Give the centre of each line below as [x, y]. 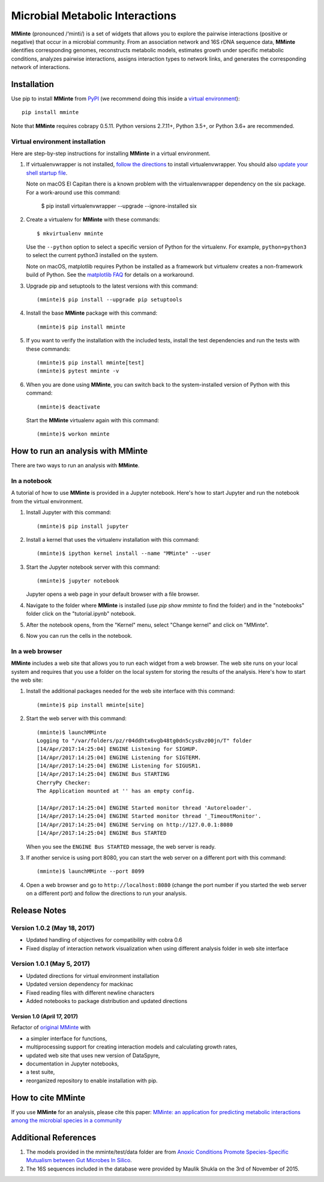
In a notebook [31, 480]
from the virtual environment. [47, 501]
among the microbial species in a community [67, 1121]
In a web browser [37, 651]
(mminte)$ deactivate [68, 407]
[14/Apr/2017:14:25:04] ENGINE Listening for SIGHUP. [117, 749]
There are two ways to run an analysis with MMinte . [75, 465]
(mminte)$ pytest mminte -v [78, 371]
